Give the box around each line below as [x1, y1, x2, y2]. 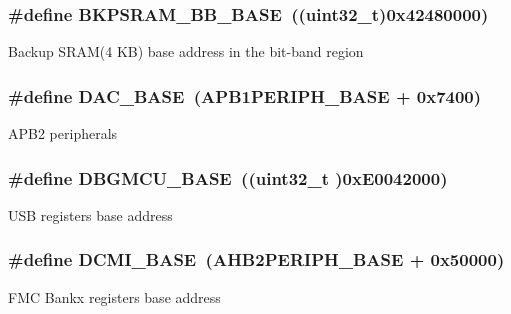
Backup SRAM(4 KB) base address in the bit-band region [8, 41, 364, 62]
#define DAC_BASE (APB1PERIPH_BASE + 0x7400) [8, 83, 482, 108]
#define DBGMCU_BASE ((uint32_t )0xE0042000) [8, 165, 448, 190]
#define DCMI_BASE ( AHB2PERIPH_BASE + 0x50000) [8, 247, 505, 272]
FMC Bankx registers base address [8, 286, 221, 307]
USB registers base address [8, 204, 173, 225]
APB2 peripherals [8, 123, 118, 144]
